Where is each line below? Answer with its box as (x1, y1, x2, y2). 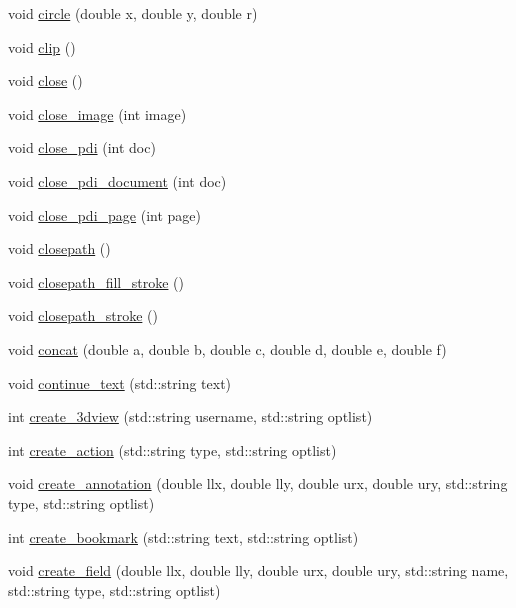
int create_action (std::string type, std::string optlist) (8, 439, 337, 460)
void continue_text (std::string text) (8, 372, 232, 393)
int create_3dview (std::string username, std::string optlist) (8, 406, 373, 427)
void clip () (8, 36, 76, 57)
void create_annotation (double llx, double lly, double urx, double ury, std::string (8, 473, 508, 494)
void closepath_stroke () (8, 305, 158, 326)
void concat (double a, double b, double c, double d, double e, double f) (8, 338, 447, 359)
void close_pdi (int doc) (8, 137, 156, 158)
